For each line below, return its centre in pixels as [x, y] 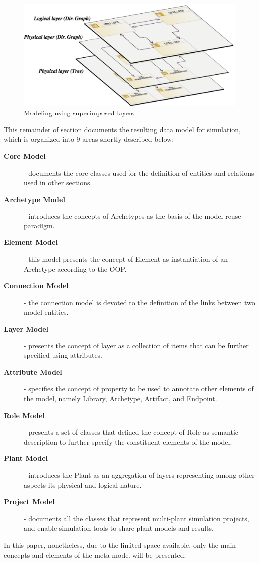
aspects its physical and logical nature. [83, 485]
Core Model [25, 156]
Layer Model [26, 329]
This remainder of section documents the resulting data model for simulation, [122, 129]
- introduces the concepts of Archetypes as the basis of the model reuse [132, 216]
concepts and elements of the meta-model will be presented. [95, 554]
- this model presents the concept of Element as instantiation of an [126, 259]
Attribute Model [33, 372]
